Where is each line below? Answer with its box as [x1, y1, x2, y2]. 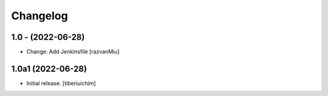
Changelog [11, 9, 68, 22]
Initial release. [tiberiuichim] [26, 79, 97, 87]
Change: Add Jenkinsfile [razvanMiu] [26, 48, 120, 56]
